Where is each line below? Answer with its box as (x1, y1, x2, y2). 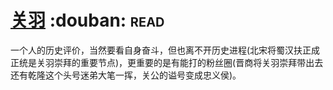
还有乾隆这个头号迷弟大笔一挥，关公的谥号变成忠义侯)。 (10, 69, 242, 81)
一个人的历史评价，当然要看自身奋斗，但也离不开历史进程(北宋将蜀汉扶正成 (10, 44, 321, 56)
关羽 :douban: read (10, 9, 165, 32)
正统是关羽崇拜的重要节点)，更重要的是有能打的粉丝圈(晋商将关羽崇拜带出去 (10, 56, 324, 68)
